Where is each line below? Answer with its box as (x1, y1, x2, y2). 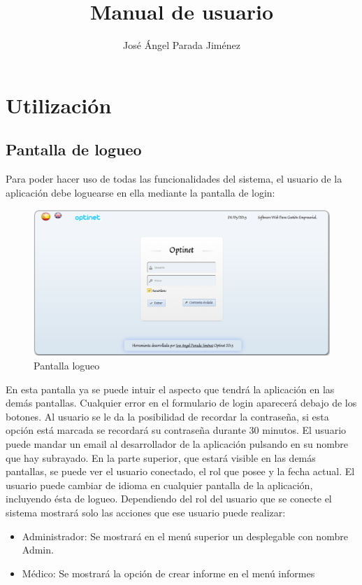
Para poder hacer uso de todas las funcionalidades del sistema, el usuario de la (6, 171, 342, 186)
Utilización (6, 90, 112, 119)
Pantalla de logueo (6, 139, 142, 160)
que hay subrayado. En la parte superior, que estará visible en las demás (6, 450, 316, 465)
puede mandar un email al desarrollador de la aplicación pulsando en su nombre (6, 436, 349, 451)
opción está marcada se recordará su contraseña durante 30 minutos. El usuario (6, 423, 347, 437)
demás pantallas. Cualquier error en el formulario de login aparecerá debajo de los (6, 395, 357, 410)
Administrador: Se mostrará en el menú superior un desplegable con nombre (22, 528, 348, 543)
